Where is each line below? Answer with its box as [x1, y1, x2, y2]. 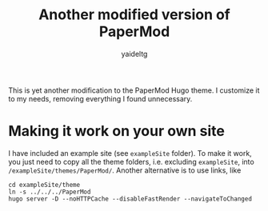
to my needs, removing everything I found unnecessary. [8, 94, 193, 103]
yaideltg [121, 49, 148, 58]
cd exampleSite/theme [8, 181, 81, 189]
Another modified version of [38, 6, 230, 24]
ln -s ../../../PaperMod [8, 188, 91, 196]
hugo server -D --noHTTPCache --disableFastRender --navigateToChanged [8, 194, 252, 203]
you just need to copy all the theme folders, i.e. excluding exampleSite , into [8, 157, 254, 166]
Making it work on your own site [8, 122, 226, 141]
